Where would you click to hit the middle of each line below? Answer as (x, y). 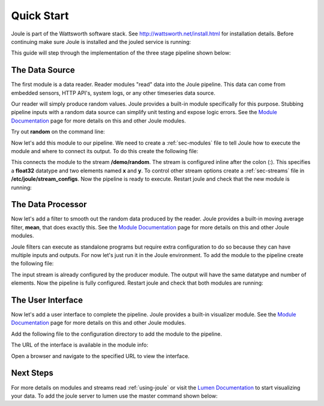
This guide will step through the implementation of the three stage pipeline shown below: (121, 53)
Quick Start (40, 16)
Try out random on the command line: (58, 132)
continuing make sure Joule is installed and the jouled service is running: (101, 41)
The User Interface (47, 300)
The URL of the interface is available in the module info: (80, 345)
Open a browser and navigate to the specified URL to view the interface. (100, 356)
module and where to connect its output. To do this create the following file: (105, 151)
